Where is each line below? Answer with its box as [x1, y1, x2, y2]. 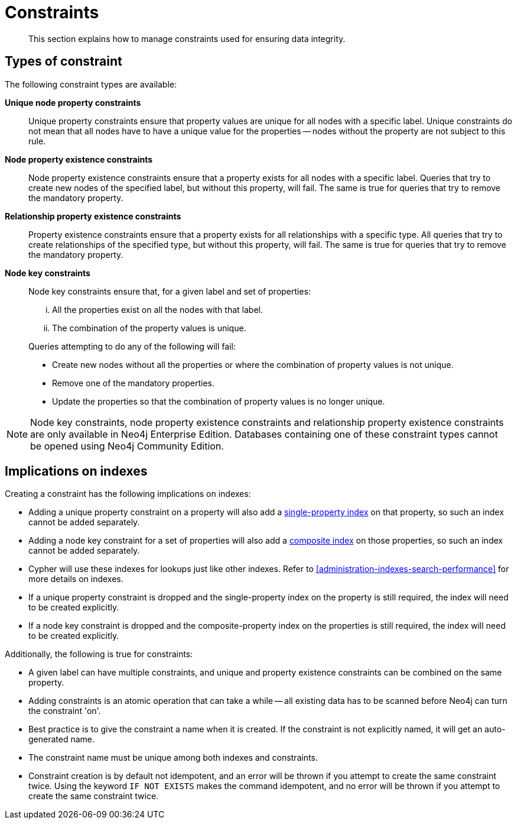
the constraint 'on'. [28, 706, 101, 716]
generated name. [28, 734, 95, 745]
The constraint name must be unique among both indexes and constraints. [28, 752, 318, 763]
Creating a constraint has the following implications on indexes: [5, 489, 251, 499]
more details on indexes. [28, 574, 123, 584]
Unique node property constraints [5, 97, 141, 108]
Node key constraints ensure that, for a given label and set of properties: [28, 286, 311, 296]
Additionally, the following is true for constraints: [5, 649, 193, 660]
